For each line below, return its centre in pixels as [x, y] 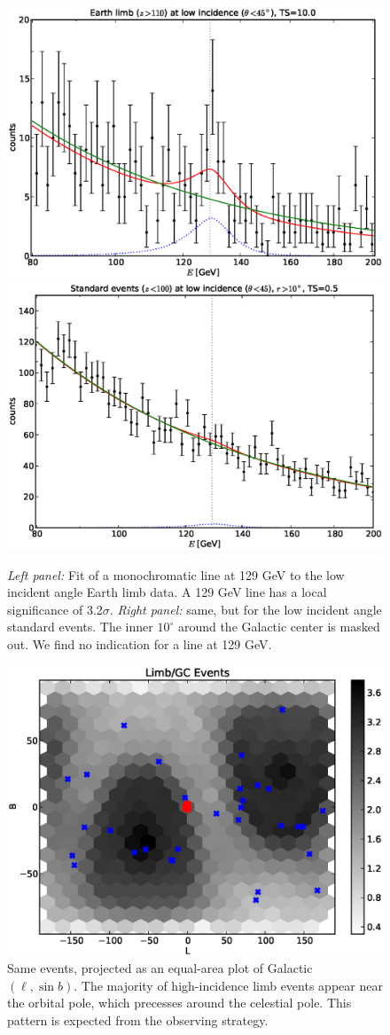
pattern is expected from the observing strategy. [138, 1020]
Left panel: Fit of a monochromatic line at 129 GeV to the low [176, 574]
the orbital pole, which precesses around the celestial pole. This [179, 1003]
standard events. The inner [80, 627]
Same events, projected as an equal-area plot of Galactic [160, 968]
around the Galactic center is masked [279, 627]
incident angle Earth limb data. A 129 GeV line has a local [167, 592]
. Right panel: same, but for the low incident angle [246, 609]
